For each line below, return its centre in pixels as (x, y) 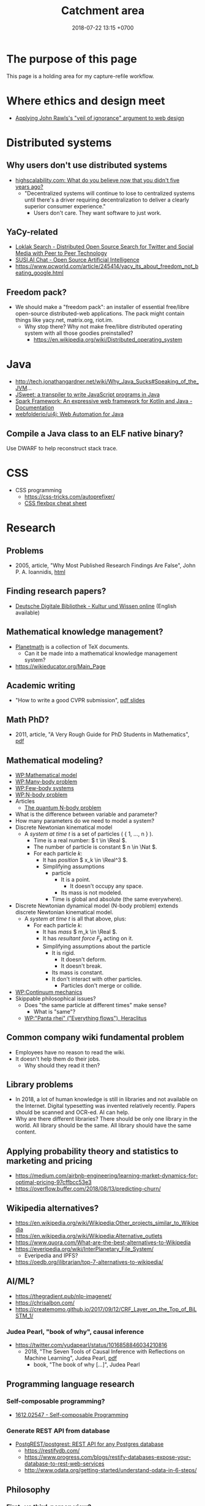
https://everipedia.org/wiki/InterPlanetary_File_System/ (84, 1249)
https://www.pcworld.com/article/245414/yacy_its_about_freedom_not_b (107, 266)
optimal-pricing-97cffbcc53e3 (53, 1182)
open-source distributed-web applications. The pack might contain (100, 313)
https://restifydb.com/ (52, 1451)
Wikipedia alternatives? (53, 1208)
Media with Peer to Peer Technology (61, 253)
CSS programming (39, 490)
